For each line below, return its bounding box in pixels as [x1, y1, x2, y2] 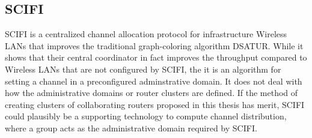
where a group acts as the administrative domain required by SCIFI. [5, 121, 257, 134]
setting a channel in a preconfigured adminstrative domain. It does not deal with [5, 74, 302, 87]
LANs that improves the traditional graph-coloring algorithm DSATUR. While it [5, 39, 304, 52]
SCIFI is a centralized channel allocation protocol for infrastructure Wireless [5, 28, 287, 40]
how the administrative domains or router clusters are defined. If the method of [5, 86, 298, 99]
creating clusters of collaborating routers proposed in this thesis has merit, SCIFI [5, 98, 305, 110]
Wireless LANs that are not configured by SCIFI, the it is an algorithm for [5, 62, 281, 75]
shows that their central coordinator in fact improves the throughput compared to [5, 51, 307, 64]
